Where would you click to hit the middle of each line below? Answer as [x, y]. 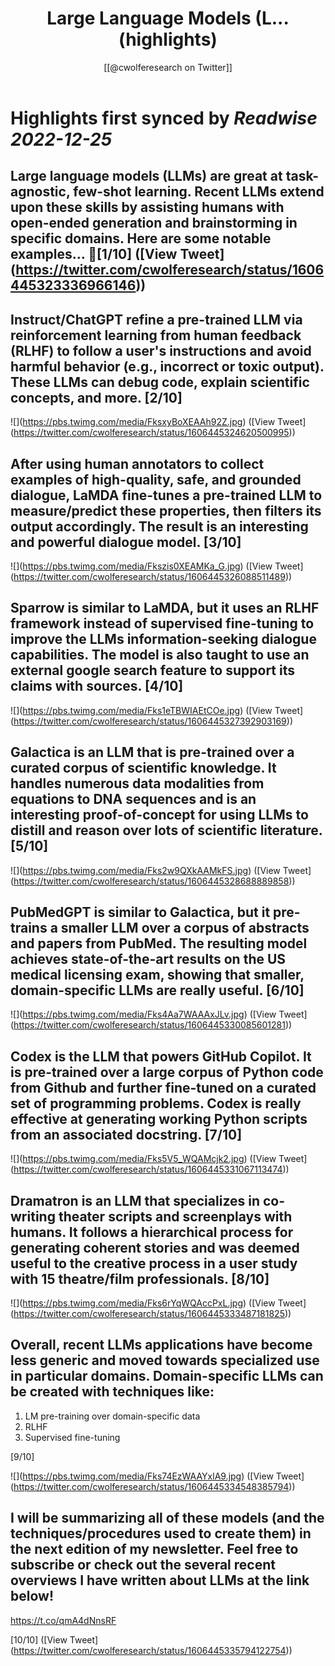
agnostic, [40, 192]
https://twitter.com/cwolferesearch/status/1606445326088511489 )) [153, 576]
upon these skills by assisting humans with [147, 207]
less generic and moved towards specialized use [165, 1360]
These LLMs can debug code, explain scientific [160, 382]
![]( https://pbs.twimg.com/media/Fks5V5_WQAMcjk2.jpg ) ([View [143, 1159]
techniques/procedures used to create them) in [161, 1533]
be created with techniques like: [112, 1392]
